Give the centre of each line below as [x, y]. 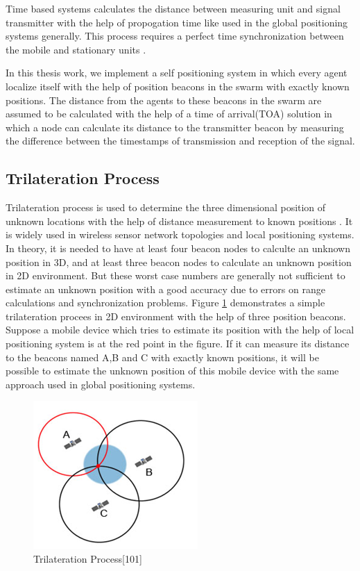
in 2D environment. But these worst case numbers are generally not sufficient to [175, 275]
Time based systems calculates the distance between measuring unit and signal [173, 8]
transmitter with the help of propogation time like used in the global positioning [177, 22]
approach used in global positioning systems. [101, 384]
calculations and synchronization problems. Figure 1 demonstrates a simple [165, 303]
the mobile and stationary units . [76, 49]
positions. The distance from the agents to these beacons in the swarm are [164, 100]
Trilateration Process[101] [88, 559]
